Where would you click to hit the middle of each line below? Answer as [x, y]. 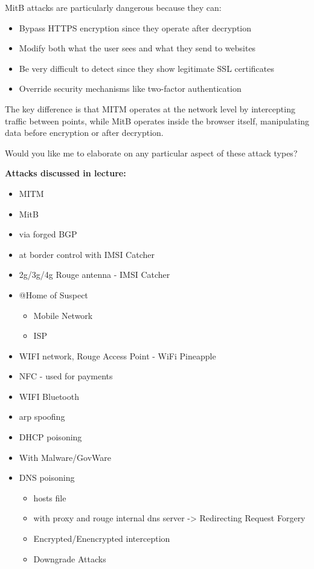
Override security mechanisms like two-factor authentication [130, 88]
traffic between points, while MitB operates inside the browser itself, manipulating [157, 121]
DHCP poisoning [50, 437]
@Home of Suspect [53, 294]
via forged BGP [48, 234]
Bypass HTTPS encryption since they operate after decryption [135, 27]
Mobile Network [63, 315]
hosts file [50, 497]
